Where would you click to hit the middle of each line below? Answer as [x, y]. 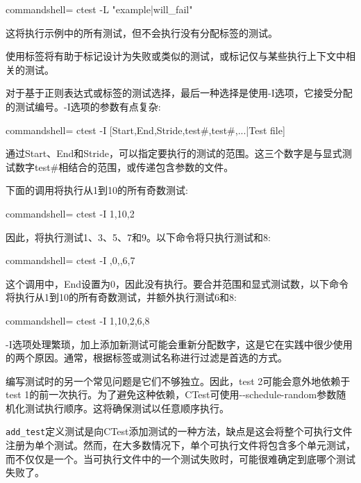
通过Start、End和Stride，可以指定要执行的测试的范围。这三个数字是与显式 [174, 153]
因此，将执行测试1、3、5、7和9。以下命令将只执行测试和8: [138, 237]
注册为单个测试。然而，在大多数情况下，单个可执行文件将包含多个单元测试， [180, 445]
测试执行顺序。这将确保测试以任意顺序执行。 [127, 408]
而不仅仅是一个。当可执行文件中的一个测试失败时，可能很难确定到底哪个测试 [180, 458]
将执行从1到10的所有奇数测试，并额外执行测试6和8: [121, 297]
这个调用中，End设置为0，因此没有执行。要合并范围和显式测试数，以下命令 [177, 283]
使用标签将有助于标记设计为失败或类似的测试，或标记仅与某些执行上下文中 [176, 56]
